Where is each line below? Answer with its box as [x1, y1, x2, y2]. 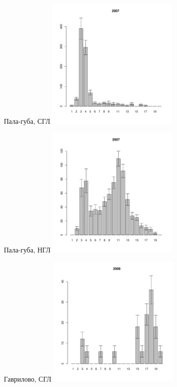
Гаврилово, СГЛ [4, 373, 51, 384]
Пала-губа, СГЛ [4, 116, 50, 126]
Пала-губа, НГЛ [4, 244, 51, 254]
